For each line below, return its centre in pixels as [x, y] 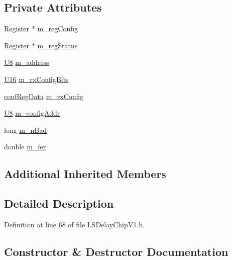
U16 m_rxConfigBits [36, 79]
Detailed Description [59, 203]
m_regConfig [57, 28]
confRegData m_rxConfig [44, 96]
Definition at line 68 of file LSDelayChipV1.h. [74, 224]
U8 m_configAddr [32, 113]
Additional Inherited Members [85, 174]
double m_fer [25, 147]
